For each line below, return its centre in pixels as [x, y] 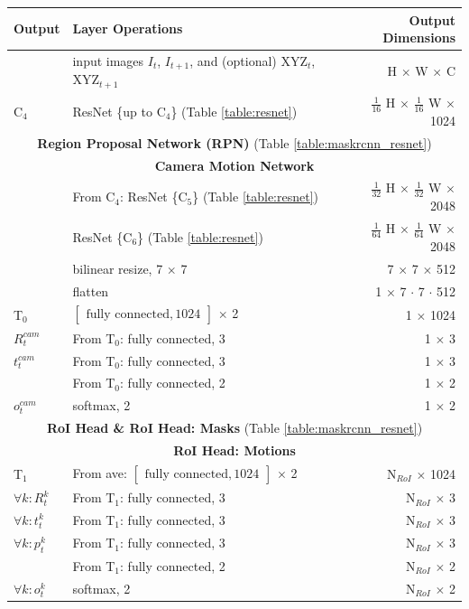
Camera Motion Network [234, 165]
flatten [91, 290]
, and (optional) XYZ [248, 60]
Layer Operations [128, 28]
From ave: [100, 472]
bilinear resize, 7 [118, 268]
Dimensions [419, 37]
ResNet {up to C [119, 111]
